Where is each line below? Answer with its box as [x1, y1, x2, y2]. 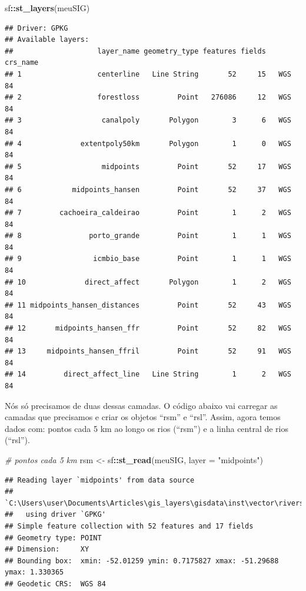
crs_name [5, 58, 39, 67]
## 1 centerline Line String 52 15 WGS [5, 70, 291, 78]
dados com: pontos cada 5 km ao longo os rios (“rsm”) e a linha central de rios [5, 422, 289, 434]
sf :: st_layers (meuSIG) [5, 2, 90, 14]
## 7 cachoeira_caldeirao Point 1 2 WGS [5, 209, 291, 217]
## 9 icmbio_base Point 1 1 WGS [5, 255, 291, 263]
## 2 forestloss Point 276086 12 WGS [5, 93, 291, 102]
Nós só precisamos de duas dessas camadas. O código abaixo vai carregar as [5, 399, 278, 411]
